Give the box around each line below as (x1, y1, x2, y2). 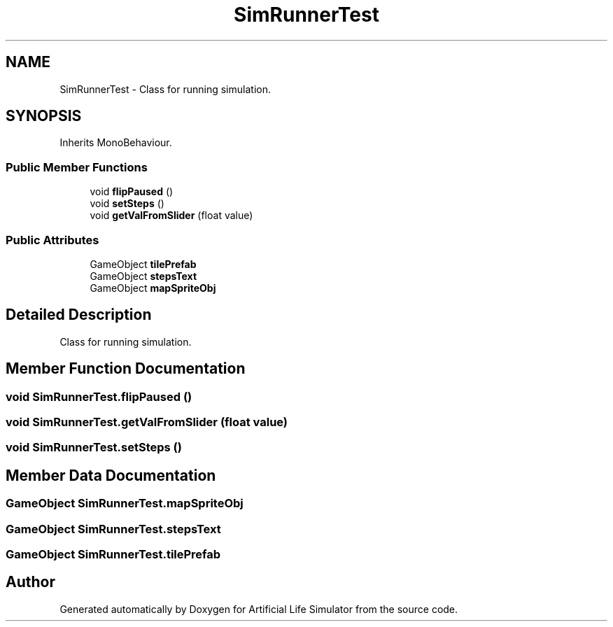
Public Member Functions (6, 160, 148, 174)
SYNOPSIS (6, 107, 82, 125)
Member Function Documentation (6, 360, 246, 378)
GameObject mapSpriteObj (90, 281, 216, 294)
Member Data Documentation (6, 466, 216, 484)
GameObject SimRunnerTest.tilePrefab (6, 547, 221, 561)
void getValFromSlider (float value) (90, 209, 253, 222)
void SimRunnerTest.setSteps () (6, 440, 182, 455)
